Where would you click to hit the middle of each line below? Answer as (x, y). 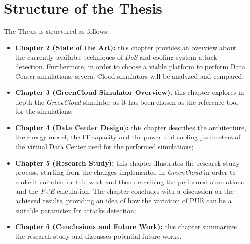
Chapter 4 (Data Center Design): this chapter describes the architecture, (131, 127)
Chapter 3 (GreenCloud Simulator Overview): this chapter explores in (130, 92)
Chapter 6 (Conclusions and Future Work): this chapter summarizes (126, 226)
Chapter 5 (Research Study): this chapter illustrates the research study (127, 162)
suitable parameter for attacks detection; (76, 210)
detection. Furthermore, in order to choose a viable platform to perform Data (130, 66)
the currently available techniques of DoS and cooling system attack (116, 57)
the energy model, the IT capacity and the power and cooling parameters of (128, 137)
